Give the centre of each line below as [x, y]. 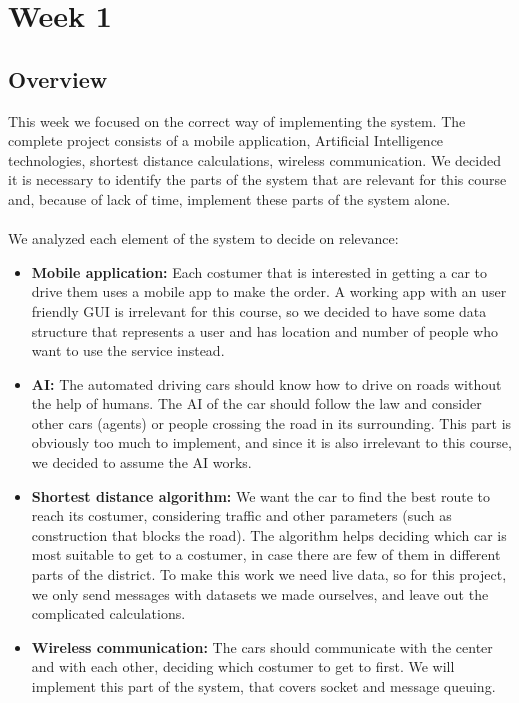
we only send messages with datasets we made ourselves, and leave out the [260, 593]
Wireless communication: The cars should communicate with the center [262, 646]
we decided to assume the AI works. [141, 462]
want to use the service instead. [128, 350]
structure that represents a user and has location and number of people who [264, 330]
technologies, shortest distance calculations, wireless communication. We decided [254, 159]
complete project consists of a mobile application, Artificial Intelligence [226, 140]
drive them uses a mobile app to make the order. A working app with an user [269, 291]
